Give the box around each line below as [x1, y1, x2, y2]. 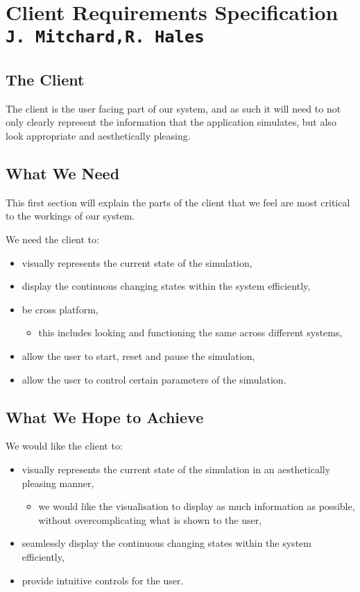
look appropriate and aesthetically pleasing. [6, 129, 191, 143]
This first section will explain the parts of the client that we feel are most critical [6, 195, 350, 209]
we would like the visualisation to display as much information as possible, [38, 499, 355, 513]
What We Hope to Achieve [6, 406, 204, 427]
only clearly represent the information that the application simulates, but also [6, 115, 336, 129]
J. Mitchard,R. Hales [6, 27, 205, 47]
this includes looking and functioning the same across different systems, [38, 325, 343, 340]
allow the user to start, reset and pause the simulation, [22, 349, 255, 363]
